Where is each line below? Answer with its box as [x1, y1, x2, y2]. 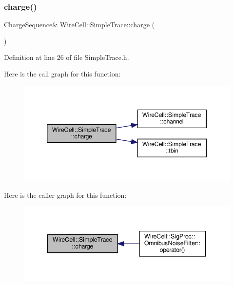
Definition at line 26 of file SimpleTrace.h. [4, 52, 129, 62]
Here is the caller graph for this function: [4, 190, 127, 200]
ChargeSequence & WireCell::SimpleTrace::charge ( [4, 19, 155, 30]
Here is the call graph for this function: [4, 69, 121, 78]
